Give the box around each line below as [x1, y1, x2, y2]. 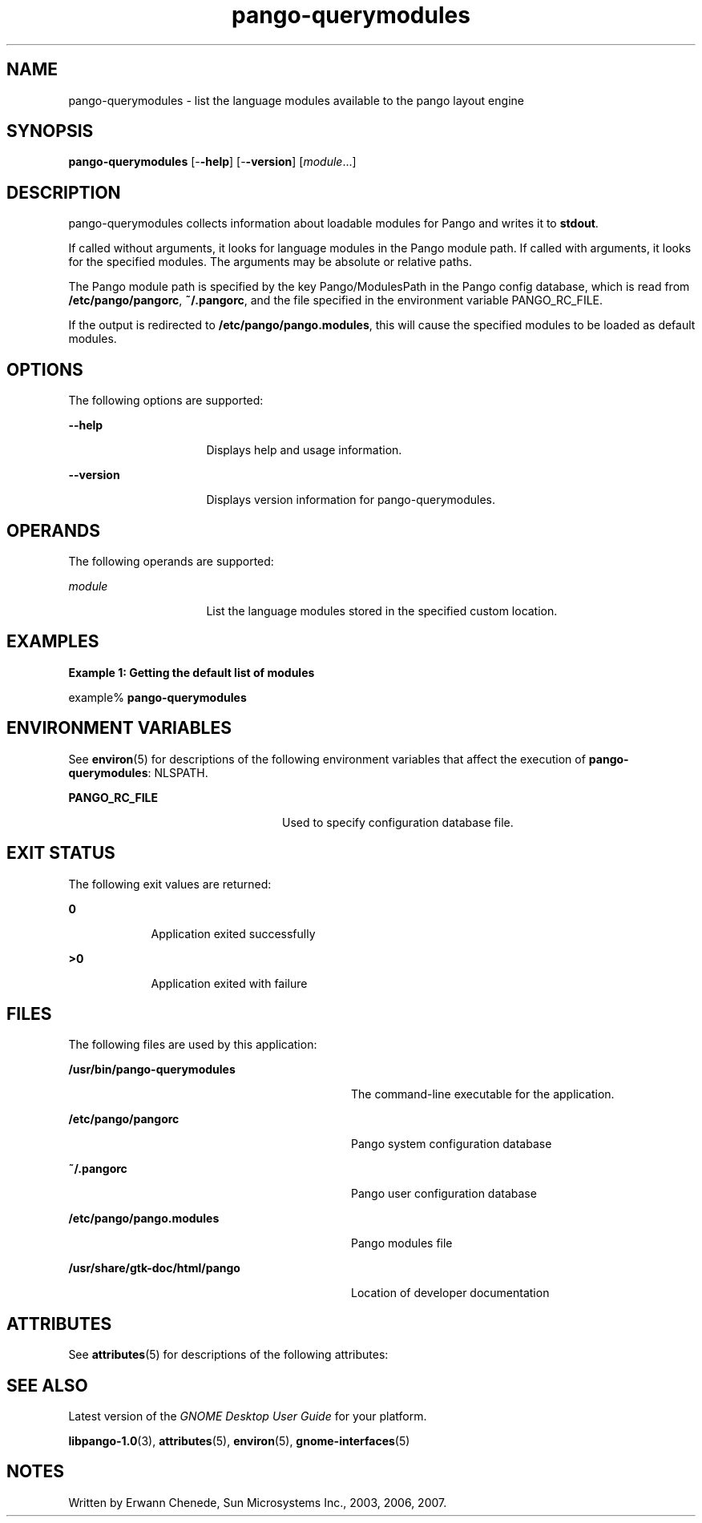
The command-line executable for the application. [351, 1087, 615, 1102]
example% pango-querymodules [68, 690, 247, 704]
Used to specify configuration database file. [282, 815, 514, 829]
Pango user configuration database [351, 1187, 537, 1201]
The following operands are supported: [68, 554, 274, 568]
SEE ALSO [6, 1375, 88, 1396]
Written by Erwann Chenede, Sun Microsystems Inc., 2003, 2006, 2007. [68, 1495, 447, 1509]
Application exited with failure [151, 976, 308, 990]
